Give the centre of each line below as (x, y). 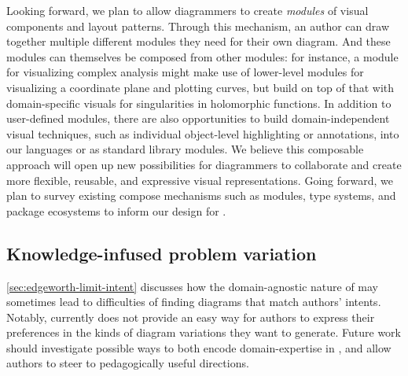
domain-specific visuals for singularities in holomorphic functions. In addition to (199, 103)
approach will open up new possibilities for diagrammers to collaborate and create (204, 164)
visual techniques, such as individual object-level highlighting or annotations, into (203, 133)
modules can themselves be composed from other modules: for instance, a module (202, 56)
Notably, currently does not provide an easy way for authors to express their (191, 317)
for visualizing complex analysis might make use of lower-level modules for (185, 72)
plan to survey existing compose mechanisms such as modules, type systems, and (201, 195)
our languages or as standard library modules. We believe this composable (185, 149)
